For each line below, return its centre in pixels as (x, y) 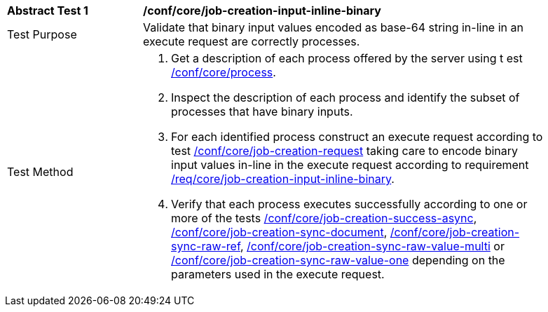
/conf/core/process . (224, 72)
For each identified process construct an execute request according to (357, 137)
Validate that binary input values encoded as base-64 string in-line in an (333, 27)
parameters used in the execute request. (278, 274)
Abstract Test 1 (48, 11)
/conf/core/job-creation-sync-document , (279, 232)
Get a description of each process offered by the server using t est (347, 58)
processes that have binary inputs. (262, 111)
